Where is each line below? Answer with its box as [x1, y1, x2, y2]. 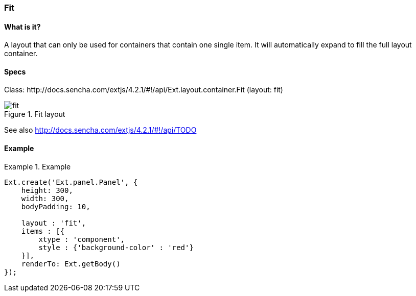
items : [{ [21, 227, 65, 235]
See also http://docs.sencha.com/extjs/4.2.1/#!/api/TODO [4, 126, 197, 135]
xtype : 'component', [38, 235, 125, 243]
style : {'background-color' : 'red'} [38, 243, 194, 252]
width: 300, [21, 194, 69, 203]
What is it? [4, 22, 41, 31]
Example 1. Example [4, 162, 71, 171]
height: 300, [21, 186, 73, 194]
